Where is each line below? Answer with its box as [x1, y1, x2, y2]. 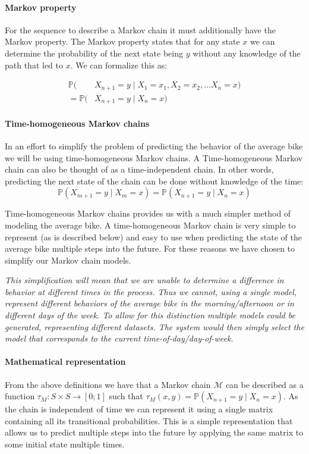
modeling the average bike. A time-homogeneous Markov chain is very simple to [5, 218, 296, 231]
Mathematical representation [5, 355, 126, 368]
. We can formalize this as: [70, 58, 168, 71]
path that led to [5, 58, 64, 71]
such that [109, 390, 143, 402]
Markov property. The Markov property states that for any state [5, 35, 240, 48]
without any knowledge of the [193, 46, 301, 59]
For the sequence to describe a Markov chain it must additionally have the [5, 23, 276, 36]
